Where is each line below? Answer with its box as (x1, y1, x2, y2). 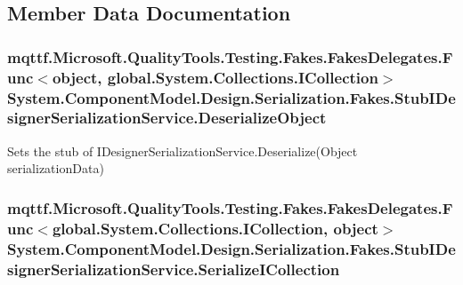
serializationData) (7, 159, 104, 178)
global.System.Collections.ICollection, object (52, 217, 378, 239)
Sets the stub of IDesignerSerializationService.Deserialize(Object (7, 141, 358, 160)
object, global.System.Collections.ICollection (52, 66, 378, 88)
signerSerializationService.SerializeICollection (7, 257, 340, 280)
